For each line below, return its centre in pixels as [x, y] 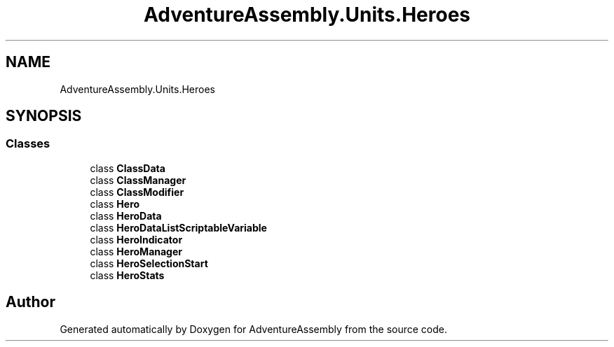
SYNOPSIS [44, 116]
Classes [28, 144]
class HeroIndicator [136, 239]
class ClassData [128, 168]
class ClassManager [138, 180]
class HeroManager [136, 251]
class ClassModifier [137, 192]
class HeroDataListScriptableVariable [178, 227]
